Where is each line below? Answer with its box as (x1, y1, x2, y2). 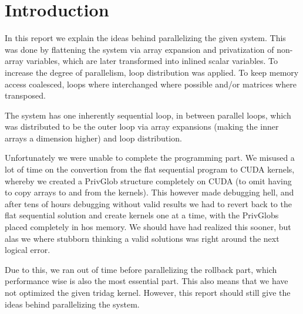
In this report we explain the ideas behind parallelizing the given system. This (5, 32, 286, 44)
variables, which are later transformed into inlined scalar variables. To (26, 55, 278, 67)
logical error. (5, 244, 51, 256)
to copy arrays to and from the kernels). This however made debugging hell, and (5, 186, 294, 198)
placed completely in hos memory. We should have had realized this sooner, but (5, 221, 291, 233)
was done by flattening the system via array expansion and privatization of (5, 43, 274, 55)
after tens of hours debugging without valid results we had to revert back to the (5, 197, 292, 210)
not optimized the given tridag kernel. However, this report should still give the (5, 286, 291, 298)
